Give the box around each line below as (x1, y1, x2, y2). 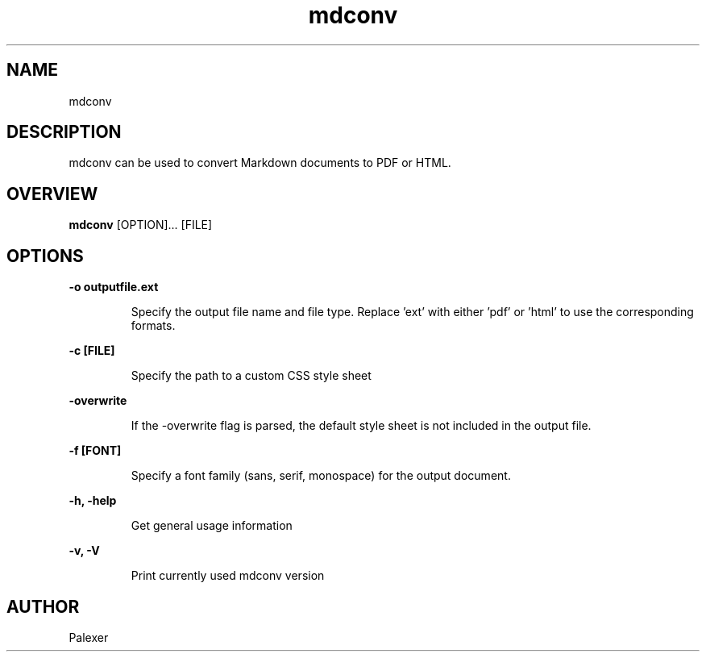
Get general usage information (131, 518, 293, 533)
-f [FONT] (69, 444, 122, 458)
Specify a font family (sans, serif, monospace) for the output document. (131, 469, 511, 483)
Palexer (69, 630, 109, 644)
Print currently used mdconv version (131, 568, 325, 583)
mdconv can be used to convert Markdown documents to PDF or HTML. (69, 156, 451, 170)
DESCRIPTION (6, 122, 122, 143)
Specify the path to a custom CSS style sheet (131, 369, 372, 383)
